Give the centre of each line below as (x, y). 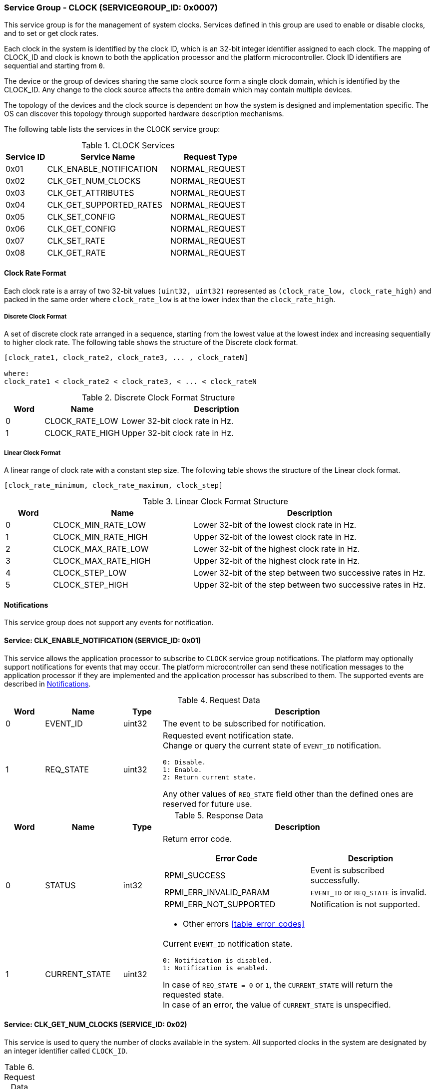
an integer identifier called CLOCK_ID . (66, 1051)
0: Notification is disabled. (218, 960)
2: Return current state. (210, 777)
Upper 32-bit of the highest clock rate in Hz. (277, 561)
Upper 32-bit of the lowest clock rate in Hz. (275, 537)
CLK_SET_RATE (76, 241)
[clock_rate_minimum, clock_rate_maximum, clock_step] (114, 486)
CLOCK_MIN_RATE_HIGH (100, 537)
